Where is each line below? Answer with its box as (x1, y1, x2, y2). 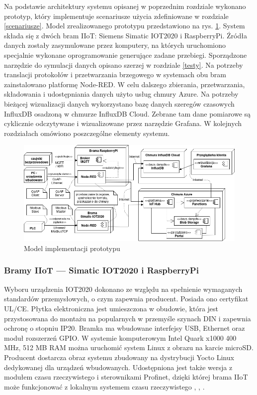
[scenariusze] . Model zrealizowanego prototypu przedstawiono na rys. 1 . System (4, 20, 245, 31)
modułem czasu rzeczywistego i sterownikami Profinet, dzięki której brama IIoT (4, 372, 248, 382)
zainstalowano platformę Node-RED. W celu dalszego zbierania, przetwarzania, (4, 79, 245, 89)
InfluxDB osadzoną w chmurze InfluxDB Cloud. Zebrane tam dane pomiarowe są (4, 108, 251, 119)
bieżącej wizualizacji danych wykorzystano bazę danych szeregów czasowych (4, 98, 235, 109)
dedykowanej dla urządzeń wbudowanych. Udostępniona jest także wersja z (4, 362, 233, 372)
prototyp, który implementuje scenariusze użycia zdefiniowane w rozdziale (4, 10, 229, 21)
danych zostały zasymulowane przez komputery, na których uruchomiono (4, 40, 226, 50)
